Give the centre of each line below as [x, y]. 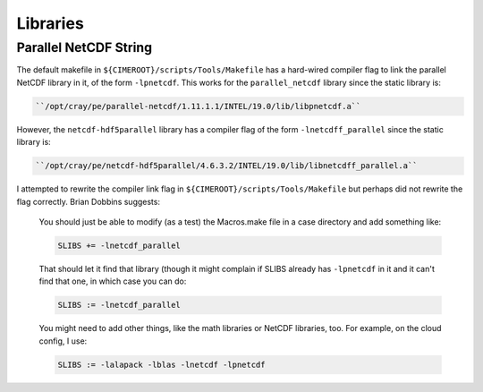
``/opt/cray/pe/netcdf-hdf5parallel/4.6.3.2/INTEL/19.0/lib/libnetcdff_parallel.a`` [226, 166]
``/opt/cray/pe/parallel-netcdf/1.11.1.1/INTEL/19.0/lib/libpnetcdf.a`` [198, 106]
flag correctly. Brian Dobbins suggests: [89, 201]
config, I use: [63, 341]
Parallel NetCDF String [84, 47]
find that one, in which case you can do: [113, 281]
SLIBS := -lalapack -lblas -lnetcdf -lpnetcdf [161, 364]
